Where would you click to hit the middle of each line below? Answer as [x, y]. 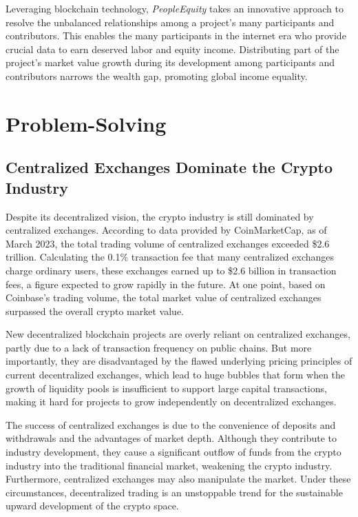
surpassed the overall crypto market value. [95, 311]
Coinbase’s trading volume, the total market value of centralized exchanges [164, 297]
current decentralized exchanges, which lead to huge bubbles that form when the [176, 375]
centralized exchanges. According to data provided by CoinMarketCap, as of [166, 230]
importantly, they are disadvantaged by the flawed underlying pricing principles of [179, 361]
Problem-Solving [86, 123]
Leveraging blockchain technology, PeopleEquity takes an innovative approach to [175, 8]
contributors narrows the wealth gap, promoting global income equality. [157, 75]
